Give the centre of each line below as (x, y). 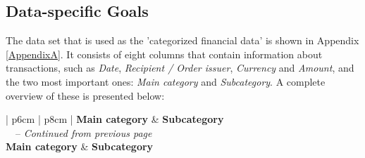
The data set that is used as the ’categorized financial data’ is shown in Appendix (182, 40)
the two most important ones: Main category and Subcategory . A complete (166, 81)
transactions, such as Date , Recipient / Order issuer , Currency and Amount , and (180, 68)
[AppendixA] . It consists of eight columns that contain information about (164, 54)
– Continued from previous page (83, 132)
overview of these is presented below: (85, 95)
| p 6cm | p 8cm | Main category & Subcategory (115, 119)
